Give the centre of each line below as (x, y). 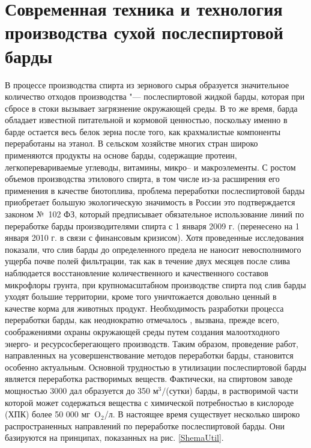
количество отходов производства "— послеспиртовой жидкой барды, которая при (155, 96)
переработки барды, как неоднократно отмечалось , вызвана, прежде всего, (142, 320)
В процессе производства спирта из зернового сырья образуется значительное (147, 84)
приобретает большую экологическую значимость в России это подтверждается (150, 202)
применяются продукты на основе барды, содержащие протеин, (121, 155)
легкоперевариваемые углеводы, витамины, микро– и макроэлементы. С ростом (150, 167)
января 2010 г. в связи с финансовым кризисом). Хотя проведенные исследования (155, 238)
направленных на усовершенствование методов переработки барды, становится (149, 355)
